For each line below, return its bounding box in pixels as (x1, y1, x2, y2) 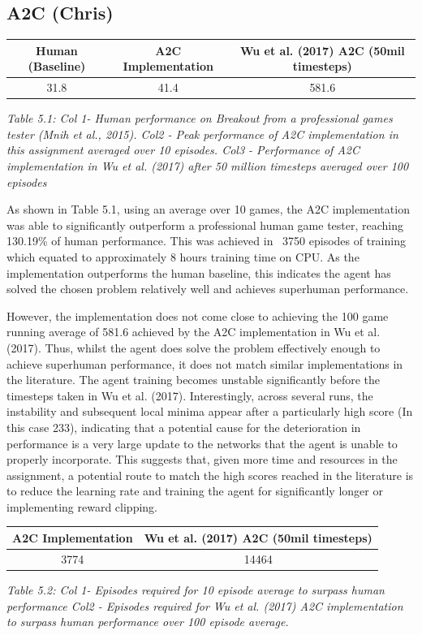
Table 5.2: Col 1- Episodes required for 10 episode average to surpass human (6, 581, 385, 598)
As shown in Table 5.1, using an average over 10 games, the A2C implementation (6, 201, 410, 218)
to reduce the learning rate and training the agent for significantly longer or (6, 482, 383, 499)
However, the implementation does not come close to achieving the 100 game (6, 307, 389, 324)
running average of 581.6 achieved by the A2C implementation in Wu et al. (6, 323, 381, 340)
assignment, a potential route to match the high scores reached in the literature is (6, 466, 414, 483)
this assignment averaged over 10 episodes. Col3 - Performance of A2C (6, 141, 360, 158)
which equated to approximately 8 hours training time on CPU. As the (6, 248, 360, 265)
